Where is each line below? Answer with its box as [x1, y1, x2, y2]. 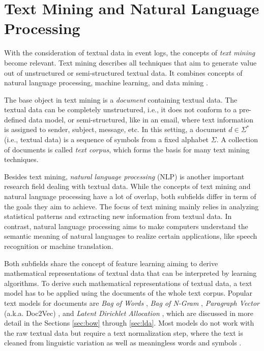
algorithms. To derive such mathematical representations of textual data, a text [4, 277, 252, 288]
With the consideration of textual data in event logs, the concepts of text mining [4, 47, 255, 58]
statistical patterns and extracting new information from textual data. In [4, 211, 232, 221]
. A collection [216, 134, 258, 145]
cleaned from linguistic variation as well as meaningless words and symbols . [4, 337, 242, 348]
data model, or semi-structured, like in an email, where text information [28, 114, 253, 124]
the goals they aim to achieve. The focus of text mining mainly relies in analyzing [4, 201, 259, 211]
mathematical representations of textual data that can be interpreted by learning [4, 268, 257, 278]
